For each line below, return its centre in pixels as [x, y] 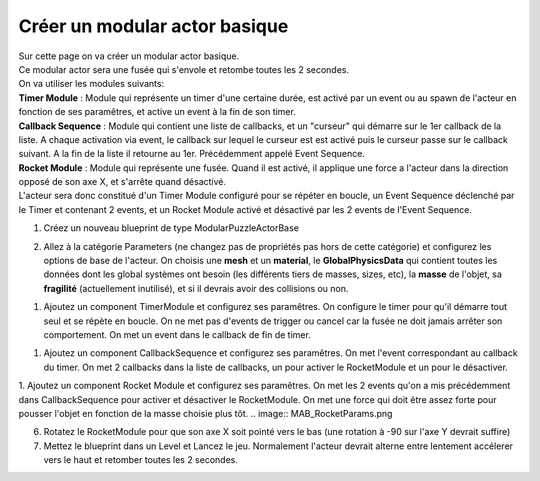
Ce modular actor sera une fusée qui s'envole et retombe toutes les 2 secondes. [184, 69]
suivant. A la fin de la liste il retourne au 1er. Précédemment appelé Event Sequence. [191, 154]
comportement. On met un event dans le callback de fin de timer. [177, 334]
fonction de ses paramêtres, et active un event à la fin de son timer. [157, 112]
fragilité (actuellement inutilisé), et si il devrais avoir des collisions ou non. [196, 288]
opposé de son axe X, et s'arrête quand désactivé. [122, 182]
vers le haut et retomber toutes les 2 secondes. [141, 460]
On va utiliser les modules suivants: [91, 84]
